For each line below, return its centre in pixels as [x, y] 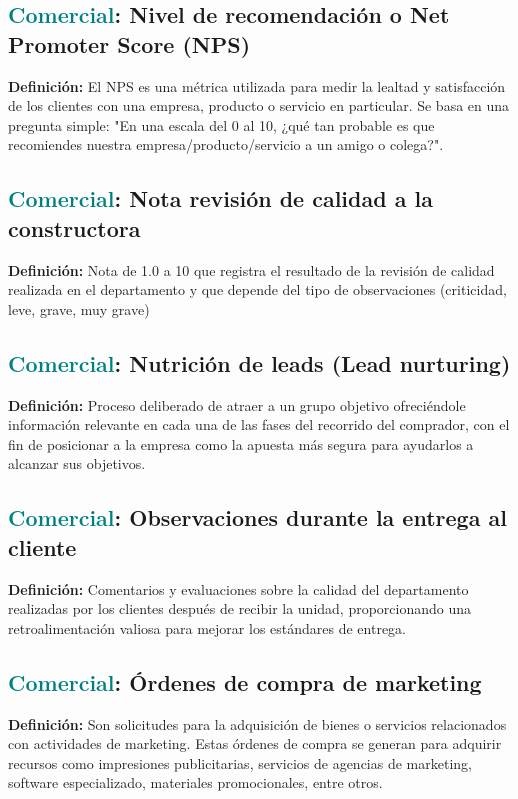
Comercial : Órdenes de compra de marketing [245, 681]
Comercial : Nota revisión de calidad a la [220, 198]
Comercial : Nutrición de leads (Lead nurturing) [259, 362]
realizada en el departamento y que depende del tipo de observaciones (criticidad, [257, 289]
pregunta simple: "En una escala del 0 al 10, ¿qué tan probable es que [221, 124]
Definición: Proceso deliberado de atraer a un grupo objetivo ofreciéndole [237, 404]
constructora [74, 227]
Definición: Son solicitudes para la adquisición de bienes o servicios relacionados [257, 723]
